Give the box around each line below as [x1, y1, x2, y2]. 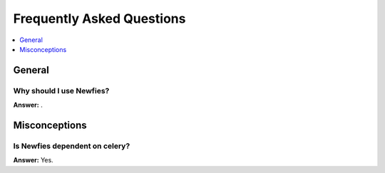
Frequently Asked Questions [13, 11, 186, 26]
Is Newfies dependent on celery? [13, 141, 130, 151]
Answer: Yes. [13, 156, 53, 164]
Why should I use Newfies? [13, 85, 110, 95]
